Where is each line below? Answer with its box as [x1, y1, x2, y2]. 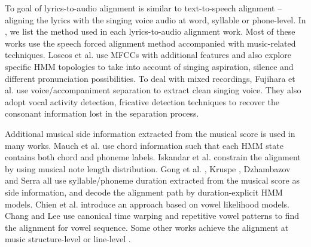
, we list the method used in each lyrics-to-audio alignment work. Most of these [5, 25, 295, 38]
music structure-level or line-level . [5, 233, 131, 245]
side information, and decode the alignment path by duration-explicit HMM [5, 185, 283, 198]
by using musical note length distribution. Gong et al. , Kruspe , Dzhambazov [5, 162, 291, 175]
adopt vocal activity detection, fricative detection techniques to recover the [5, 95, 280, 108]
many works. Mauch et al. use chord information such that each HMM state [5, 139, 283, 151]
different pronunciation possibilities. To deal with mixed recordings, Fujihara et [5, 72, 295, 84]
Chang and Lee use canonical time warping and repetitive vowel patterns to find [5, 209, 300, 222]
